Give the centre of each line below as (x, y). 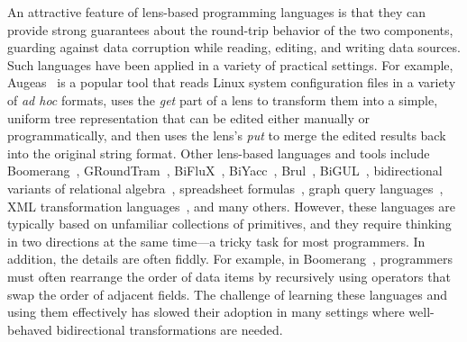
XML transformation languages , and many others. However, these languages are (231, 206)
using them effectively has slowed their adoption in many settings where (206, 312)
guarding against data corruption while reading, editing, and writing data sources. (234, 47)
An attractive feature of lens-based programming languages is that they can (217, 12)
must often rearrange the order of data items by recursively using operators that (229, 276)
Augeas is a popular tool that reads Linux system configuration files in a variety (232, 82)
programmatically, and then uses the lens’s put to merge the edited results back (227, 135)
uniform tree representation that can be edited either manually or (189, 117)
